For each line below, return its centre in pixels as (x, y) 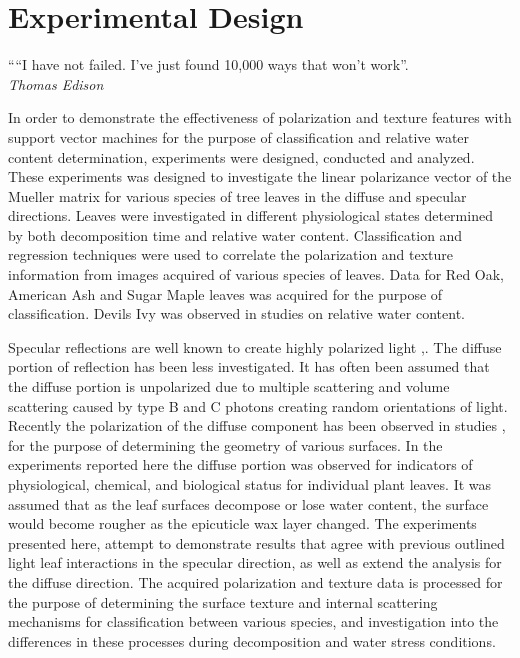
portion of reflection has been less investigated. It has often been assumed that (249, 366)
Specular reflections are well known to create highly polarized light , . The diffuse (255, 346)
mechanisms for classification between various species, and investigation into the (253, 621)
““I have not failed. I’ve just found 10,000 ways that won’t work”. (208, 64)
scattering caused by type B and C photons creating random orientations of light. (258, 405)
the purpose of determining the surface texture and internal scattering (223, 601)
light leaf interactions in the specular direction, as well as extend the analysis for (255, 562)
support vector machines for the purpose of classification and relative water (239, 136)
